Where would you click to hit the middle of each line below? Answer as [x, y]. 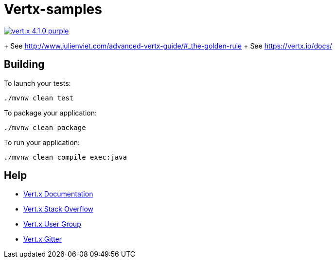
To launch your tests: [37, 83]
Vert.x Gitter [43, 239]
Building [24, 65]
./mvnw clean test [39, 98]
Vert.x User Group [52, 224]
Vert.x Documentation [58, 194]
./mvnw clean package [45, 127]
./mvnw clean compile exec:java [65, 157]
